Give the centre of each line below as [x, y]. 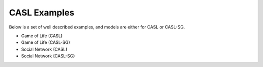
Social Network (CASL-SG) [48, 56]
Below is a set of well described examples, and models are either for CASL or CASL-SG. [97, 27]
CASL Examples [42, 13]
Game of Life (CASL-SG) [46, 42]
